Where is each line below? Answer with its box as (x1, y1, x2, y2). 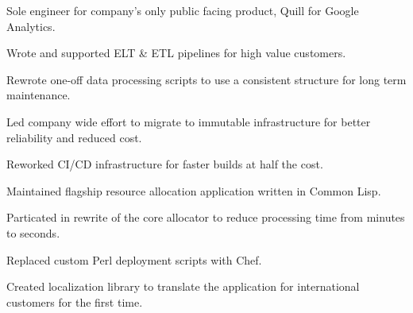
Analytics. (6, 17, 56, 34)
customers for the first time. (6, 293, 143, 310)
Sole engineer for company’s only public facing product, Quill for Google (6, 2, 359, 18)
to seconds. (6, 224, 60, 241)
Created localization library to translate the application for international (6, 278, 360, 295)
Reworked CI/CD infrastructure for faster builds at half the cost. (6, 156, 323, 172)
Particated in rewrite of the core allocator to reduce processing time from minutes (6, 209, 405, 226)
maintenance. (6, 87, 71, 103)
